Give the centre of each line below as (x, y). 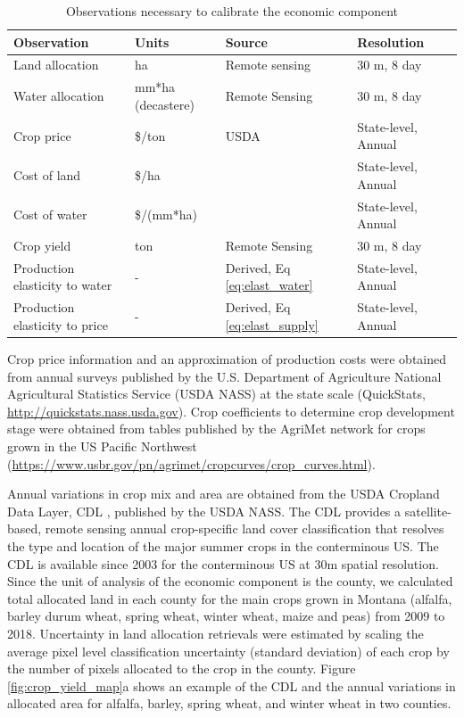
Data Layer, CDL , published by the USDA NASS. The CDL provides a (204, 511)
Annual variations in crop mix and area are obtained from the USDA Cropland (224, 494)
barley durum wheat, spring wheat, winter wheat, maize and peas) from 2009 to (226, 616)
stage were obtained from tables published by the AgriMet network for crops (216, 429)
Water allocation (59, 96)
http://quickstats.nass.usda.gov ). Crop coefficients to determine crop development (231, 411)
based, (25, 528)
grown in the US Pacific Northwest (102, 446)
